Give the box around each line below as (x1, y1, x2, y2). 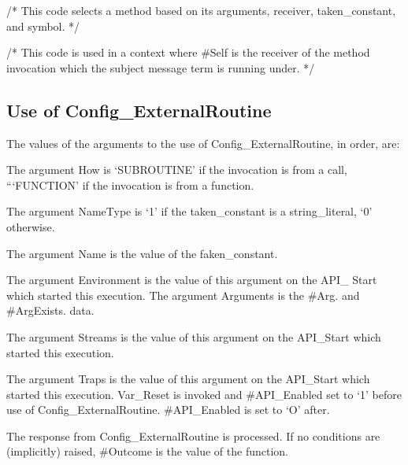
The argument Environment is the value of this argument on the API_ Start (6, 271, 377, 288)
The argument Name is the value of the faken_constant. (6, 245, 278, 261)
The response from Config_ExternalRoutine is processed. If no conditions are (6, 427, 380, 444)
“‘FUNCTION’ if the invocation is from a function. (6, 176, 254, 193)
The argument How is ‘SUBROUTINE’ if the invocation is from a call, (6, 161, 347, 178)
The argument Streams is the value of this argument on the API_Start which (6, 328, 381, 345)
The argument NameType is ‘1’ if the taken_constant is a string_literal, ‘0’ (6, 203, 373, 220)
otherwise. (6, 218, 55, 234)
